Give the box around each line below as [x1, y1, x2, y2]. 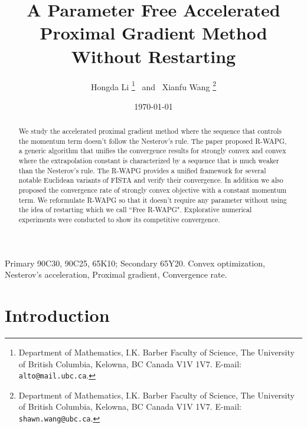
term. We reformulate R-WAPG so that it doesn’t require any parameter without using [18, 195, 287, 205]
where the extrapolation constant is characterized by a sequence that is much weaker [18, 156, 279, 166]
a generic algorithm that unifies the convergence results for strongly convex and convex [18, 146, 286, 156]
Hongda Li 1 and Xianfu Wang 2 [90, 78, 217, 93]
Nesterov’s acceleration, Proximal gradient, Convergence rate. [5, 268, 227, 281]
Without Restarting [71, 44, 236, 68]
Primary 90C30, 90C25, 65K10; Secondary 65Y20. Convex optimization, [5, 256, 265, 269]
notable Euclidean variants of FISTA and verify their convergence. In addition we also [18, 175, 283, 185]
